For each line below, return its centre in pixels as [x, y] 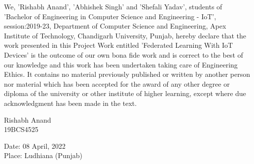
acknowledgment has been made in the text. [71, 103]
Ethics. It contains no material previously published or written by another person [127, 74]
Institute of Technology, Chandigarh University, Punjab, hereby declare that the [125, 35]
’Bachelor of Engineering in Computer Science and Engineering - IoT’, [110, 16]
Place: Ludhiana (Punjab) [43, 155]
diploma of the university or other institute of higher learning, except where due [125, 93]
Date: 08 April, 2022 [35, 146]
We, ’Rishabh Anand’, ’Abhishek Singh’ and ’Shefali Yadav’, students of [113, 6]
